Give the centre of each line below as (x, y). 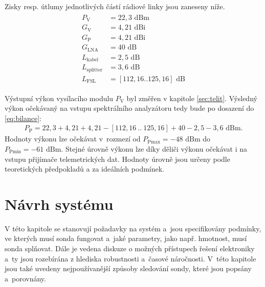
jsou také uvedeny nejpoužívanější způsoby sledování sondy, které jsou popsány (128, 268)
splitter (95, 70)
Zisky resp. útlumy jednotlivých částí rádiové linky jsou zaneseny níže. (115, 6)
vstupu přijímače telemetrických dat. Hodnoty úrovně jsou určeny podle (117, 159)
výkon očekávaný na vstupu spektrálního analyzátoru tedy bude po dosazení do (129, 108)
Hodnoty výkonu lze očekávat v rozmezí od (73, 139)
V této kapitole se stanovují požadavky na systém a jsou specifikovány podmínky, (133, 228)
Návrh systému (59, 204)
